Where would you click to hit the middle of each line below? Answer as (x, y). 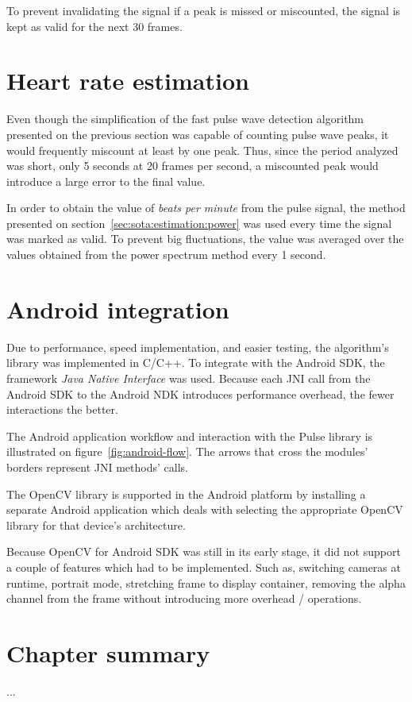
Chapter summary (108, 652)
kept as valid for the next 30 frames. (94, 26)
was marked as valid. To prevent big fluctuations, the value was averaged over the (205, 239)
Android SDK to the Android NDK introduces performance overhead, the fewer (200, 393)
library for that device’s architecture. (96, 525)
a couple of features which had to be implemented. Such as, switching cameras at (204, 567)
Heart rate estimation (128, 81)
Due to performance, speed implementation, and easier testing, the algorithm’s (198, 347)
